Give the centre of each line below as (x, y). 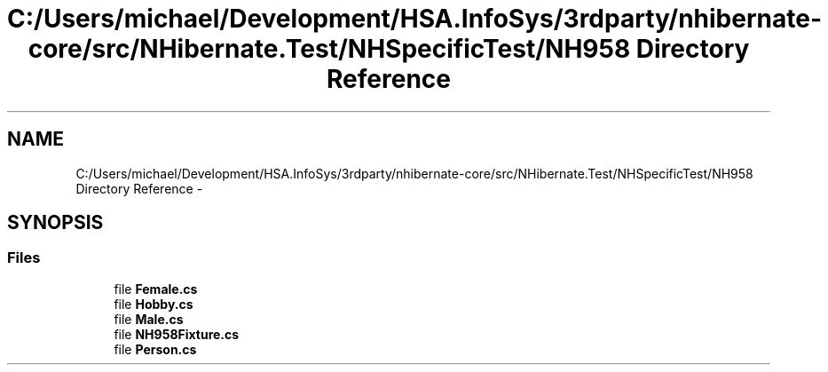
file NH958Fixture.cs (177, 334)
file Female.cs (156, 289)
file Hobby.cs (154, 304)
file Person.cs (155, 349)
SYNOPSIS (55, 223)
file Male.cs (149, 319)
